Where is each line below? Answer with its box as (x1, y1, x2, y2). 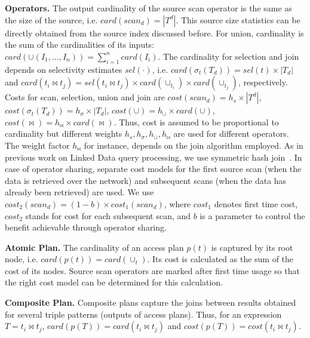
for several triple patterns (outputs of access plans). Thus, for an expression (5, 308, 282, 320)
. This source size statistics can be (176, 13, 300, 26)
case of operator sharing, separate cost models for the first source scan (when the (5, 162, 302, 175)
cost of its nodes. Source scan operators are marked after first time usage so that (5, 264, 300, 276)
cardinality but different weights (5, 127, 122, 140)
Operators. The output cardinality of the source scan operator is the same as (5, 2, 292, 14)
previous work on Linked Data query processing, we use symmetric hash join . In (5, 150, 302, 163)
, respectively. (238, 76, 288, 88)
